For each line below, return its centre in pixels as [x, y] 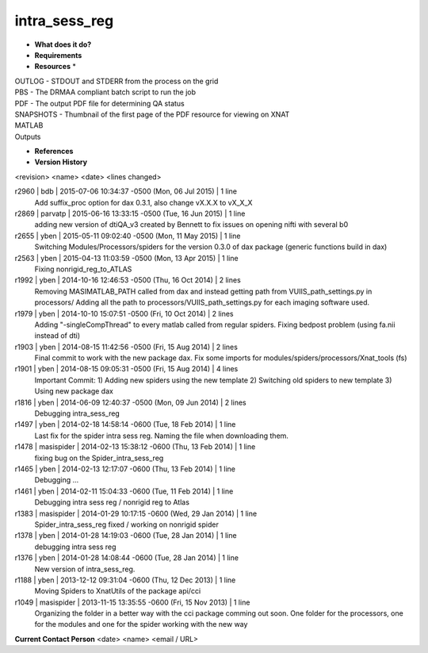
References [54, 152]
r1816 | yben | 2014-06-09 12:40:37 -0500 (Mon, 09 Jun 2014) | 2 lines [130, 402]
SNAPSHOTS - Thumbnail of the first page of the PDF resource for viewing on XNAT [152, 114]
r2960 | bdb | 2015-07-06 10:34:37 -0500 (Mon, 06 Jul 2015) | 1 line [126, 191]
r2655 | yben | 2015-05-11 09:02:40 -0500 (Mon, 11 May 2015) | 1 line [128, 236]
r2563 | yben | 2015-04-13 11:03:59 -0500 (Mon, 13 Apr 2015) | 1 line [126, 258]
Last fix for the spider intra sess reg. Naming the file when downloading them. [162, 436]
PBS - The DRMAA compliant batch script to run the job [105, 92]
